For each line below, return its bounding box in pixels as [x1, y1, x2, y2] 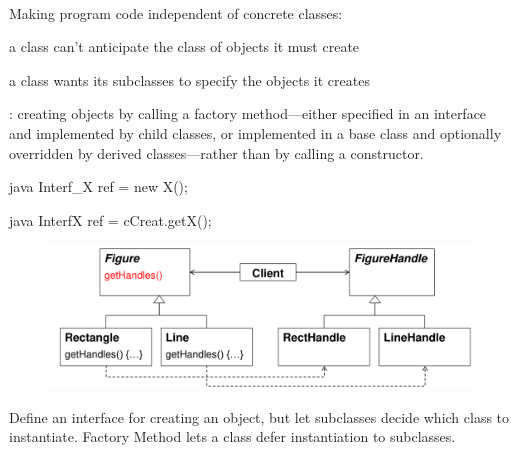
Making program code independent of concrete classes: [9, 2, 343, 23]
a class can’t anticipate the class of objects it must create [9, 36, 360, 57]
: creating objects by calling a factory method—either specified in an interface [9, 103, 487, 124]
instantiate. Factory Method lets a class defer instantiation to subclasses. [9, 426, 456, 447]
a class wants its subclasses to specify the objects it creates [9, 69, 370, 90]
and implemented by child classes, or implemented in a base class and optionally [9, 122, 502, 143]
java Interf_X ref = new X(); [9, 176, 188, 197]
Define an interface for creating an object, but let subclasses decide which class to [9, 406, 510, 427]
